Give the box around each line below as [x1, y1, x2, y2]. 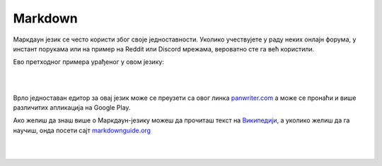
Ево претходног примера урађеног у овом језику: [13, 58, 164, 66]
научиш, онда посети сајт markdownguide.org [13, 126, 151, 134]
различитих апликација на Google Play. [13, 103, 131, 112]
